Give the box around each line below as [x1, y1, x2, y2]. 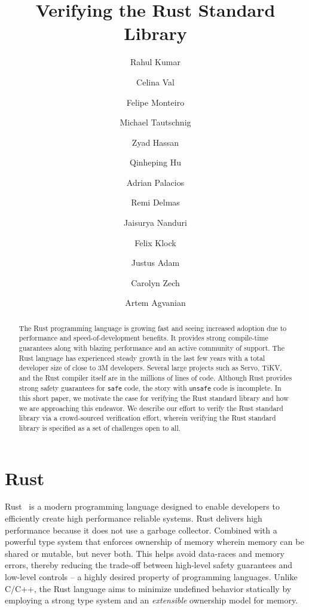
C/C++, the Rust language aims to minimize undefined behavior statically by [5, 582, 292, 594]
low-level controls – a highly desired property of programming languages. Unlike [5, 571, 298, 583]
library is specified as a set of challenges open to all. [19, 422, 181, 433]
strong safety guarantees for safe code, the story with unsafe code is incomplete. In [19, 382, 282, 393]
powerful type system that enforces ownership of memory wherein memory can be [5, 535, 304, 548]
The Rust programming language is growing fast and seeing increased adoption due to [19, 323, 287, 333]
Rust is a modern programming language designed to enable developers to [5, 500, 280, 513]
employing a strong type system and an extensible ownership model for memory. [5, 594, 298, 606]
